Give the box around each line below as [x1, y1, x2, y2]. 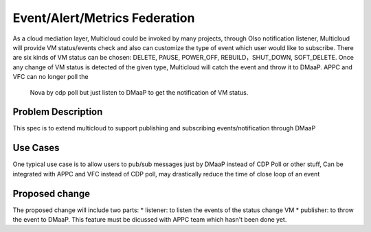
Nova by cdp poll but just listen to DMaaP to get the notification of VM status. [30, 88, 249, 96]
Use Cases [12, 142, 60, 154]
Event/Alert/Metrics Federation [12, 10, 195, 25]
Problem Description [12, 106, 103, 118]
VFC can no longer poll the [12, 73, 89, 81]
